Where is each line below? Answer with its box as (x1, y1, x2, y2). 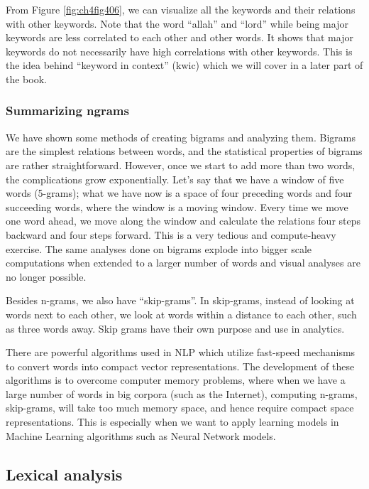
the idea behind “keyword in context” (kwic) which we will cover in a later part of (6, 58, 363, 72)
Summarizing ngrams (6, 102, 129, 119)
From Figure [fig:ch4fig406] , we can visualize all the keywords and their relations (6, 2, 356, 16)
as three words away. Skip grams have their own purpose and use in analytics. (6, 321, 345, 335)
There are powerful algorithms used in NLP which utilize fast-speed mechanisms (6, 345, 356, 360)
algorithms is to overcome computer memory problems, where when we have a (6, 372, 346, 387)
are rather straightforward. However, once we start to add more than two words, (6, 157, 356, 172)
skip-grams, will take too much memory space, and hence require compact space (6, 400, 354, 415)
